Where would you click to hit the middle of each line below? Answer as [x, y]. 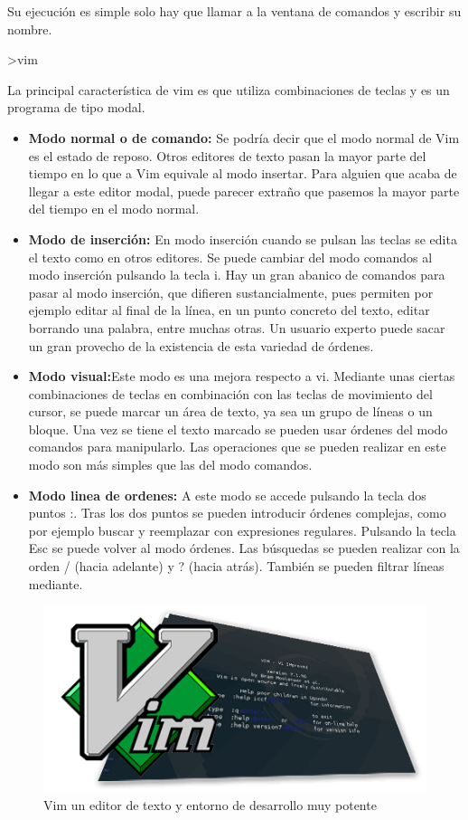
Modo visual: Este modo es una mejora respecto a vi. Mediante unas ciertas [242, 376]
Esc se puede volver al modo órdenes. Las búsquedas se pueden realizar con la [244, 548]
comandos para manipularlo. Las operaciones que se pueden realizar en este [237, 447]
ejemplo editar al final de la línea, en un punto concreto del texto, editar [229, 310]
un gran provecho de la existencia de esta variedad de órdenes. [201, 345]
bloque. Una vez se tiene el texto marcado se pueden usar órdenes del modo [238, 429]
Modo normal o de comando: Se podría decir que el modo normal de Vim [244, 137]
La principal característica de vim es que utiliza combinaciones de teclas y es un [229, 89]
